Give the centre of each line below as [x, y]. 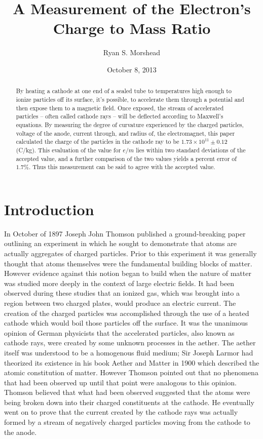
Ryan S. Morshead [132, 52]
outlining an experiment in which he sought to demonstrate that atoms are [120, 243]
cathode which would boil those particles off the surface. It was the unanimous [126, 323]
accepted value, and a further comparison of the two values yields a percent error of [126, 158]
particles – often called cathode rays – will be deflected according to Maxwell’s [120, 116]
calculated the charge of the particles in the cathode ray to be [98, 142]
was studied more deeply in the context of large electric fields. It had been [119, 283]
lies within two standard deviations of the [191, 150]
